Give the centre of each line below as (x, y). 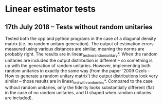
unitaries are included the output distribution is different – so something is (79, 60)
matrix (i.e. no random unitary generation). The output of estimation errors (80, 44)
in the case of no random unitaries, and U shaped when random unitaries (78, 92)
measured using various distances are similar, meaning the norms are (75, 49)
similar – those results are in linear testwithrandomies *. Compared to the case (79, 81)
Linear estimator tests (50, 9)
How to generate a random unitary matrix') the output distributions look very (81, 76)
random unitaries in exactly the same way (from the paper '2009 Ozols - (77, 70)
